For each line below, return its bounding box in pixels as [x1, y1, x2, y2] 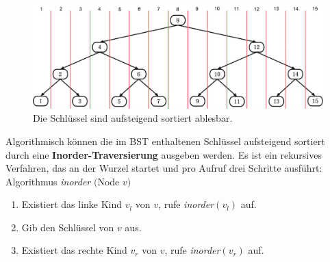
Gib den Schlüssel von [21, 220, 114, 234]
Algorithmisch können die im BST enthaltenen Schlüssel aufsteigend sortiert [5, 133, 325, 148]
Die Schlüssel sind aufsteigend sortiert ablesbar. [33, 111, 233, 125]
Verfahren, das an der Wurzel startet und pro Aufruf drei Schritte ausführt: [5, 161, 322, 175]
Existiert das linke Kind [21, 197, 123, 211]
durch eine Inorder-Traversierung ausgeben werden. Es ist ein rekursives [5, 147, 322, 161]
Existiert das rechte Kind [21, 243, 127, 257]
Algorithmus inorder [5, 174, 91, 188]
